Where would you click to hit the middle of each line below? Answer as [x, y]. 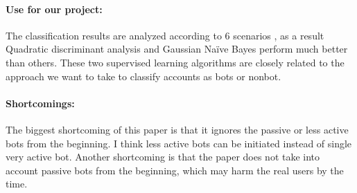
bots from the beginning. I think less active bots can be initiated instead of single [179, 143]
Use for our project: [54, 9]
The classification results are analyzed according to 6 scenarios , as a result [165, 35]
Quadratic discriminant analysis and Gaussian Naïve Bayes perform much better [177, 49]
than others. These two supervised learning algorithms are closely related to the [175, 62]
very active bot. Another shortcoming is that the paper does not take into [163, 157]
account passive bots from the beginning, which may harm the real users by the [175, 170]
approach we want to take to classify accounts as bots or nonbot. [143, 76]
